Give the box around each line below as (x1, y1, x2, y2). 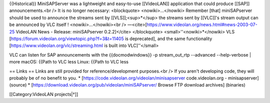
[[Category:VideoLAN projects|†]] (9, 91, 78, 97)
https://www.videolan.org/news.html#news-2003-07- (146, 21, 257, 27)
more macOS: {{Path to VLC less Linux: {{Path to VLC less (9, 59, 128, 65)
